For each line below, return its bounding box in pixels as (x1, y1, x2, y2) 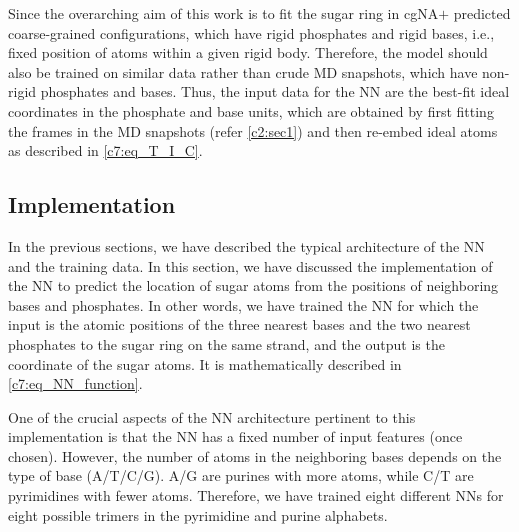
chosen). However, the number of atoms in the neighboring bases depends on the (8, 445, 502, 466)
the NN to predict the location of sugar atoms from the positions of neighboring (8, 275, 499, 296)
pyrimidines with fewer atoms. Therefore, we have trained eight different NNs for (8, 485, 504, 506)
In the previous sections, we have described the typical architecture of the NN (8, 235, 485, 256)
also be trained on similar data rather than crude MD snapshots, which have (8, 61, 478, 82)
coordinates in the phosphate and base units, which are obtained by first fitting (8, 100, 494, 121)
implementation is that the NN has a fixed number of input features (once (8, 426, 463, 447)
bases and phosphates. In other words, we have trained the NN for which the (8, 294, 479, 315)
